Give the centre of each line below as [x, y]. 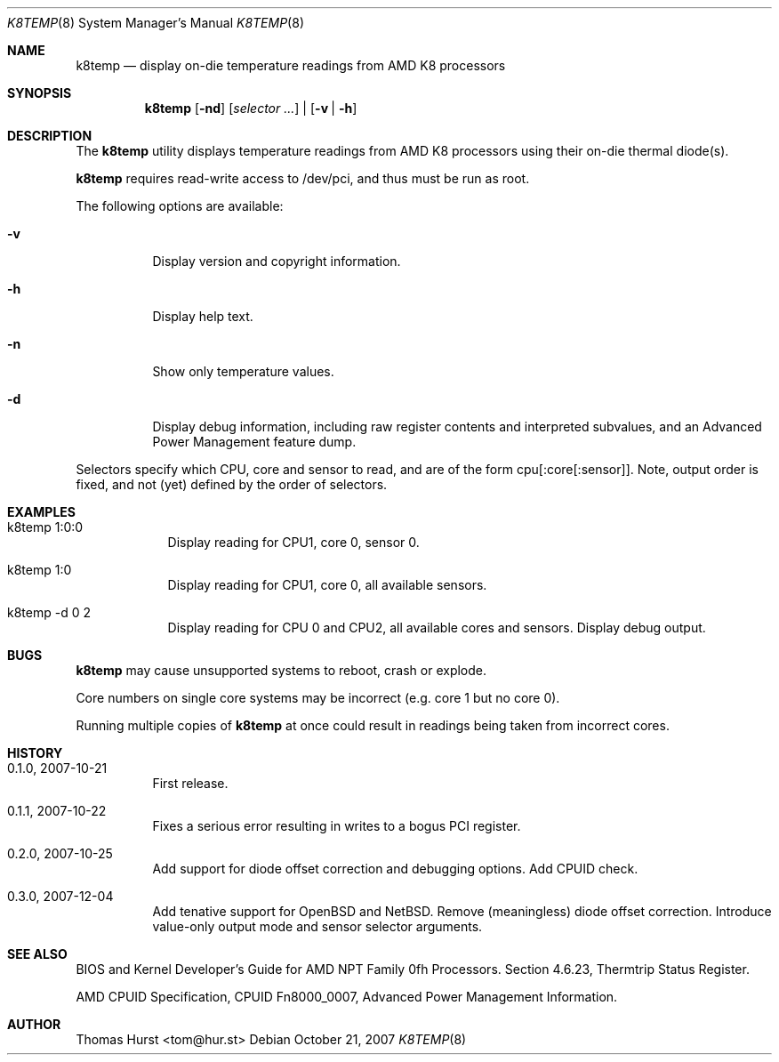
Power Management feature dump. [254, 442]
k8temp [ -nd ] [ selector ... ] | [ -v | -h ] [251, 108]
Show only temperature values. [243, 371]
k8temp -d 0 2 [49, 612]
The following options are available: [180, 206]
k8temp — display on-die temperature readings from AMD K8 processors [291, 65]
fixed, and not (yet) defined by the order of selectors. [232, 484]
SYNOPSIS [40, 93]
